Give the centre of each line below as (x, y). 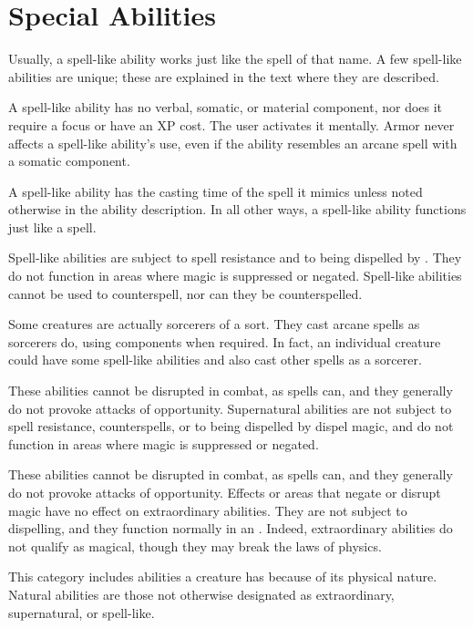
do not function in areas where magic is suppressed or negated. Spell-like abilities (235, 276)
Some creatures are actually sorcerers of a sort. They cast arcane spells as (214, 324)
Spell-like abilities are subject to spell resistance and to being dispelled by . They (235, 257)
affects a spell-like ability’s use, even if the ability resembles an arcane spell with (233, 143)
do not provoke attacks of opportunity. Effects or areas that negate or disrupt (225, 492)
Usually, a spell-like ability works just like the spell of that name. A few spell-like (235, 59)
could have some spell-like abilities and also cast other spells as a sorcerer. (215, 360)
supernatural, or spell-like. (82, 612)
